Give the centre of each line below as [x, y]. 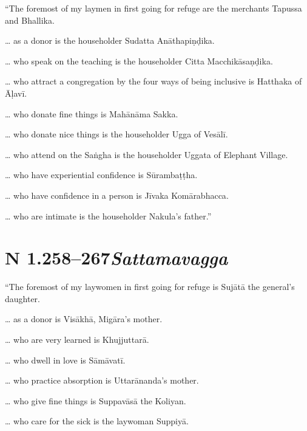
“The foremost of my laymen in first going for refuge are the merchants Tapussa [153, 8]
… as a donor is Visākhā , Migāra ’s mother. [84, 319]
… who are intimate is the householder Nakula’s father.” [108, 216]
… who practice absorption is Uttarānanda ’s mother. [102, 380]
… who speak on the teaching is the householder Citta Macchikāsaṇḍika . [139, 60]
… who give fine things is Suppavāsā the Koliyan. [96, 400]
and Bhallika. [30, 20]
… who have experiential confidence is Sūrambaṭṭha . [101, 175]
